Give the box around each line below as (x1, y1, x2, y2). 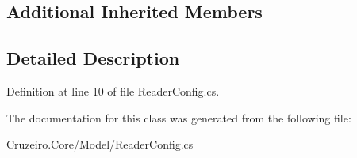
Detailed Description (6, 46, 180, 70)
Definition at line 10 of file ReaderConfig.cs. (6, 82, 220, 99)
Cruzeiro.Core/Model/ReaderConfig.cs (6, 136, 194, 152)
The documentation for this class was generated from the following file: (6, 109, 351, 126)
